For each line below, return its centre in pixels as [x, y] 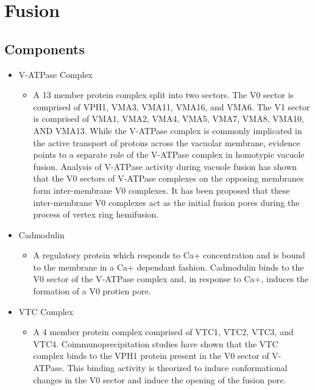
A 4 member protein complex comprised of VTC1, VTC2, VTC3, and [163, 332]
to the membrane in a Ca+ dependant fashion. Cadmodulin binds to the [168, 267]
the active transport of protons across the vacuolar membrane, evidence [167, 142]
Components [44, 48]
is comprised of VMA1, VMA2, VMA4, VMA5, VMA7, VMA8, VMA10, [168, 119]
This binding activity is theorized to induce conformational [177, 368]
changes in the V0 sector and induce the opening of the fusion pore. [160, 379]
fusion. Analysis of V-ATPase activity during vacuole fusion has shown [165, 166]
